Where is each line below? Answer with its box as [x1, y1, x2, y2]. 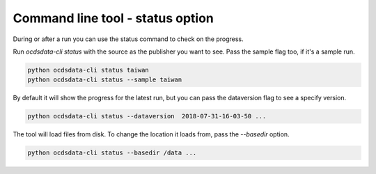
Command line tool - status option [13, 10, 214, 26]
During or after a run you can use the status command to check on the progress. [13, 35, 244, 43]
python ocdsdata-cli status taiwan [27, 66, 149, 74]
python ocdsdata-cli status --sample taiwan [27, 76, 182, 84]
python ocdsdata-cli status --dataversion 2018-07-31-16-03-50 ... [27, 112, 267, 120]
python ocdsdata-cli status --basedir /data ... [27, 149, 197, 157]
